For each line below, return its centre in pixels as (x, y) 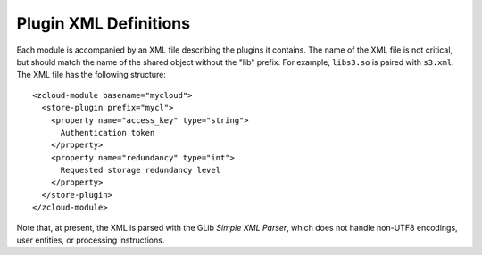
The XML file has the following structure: (91, 75)
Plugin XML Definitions (104, 23)
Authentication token (108, 132)
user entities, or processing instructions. (91, 240)
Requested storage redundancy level (141, 170)
